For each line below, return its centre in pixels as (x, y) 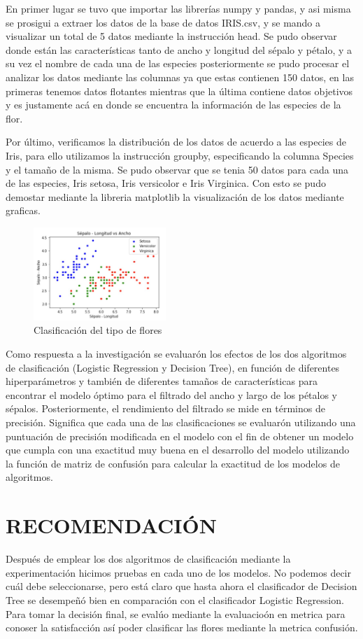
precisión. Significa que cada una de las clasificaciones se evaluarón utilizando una (181, 422)
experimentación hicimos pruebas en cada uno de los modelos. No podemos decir (178, 572)
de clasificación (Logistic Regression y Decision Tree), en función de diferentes (173, 367)
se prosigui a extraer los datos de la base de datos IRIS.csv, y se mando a (163, 22)
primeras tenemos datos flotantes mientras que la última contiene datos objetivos (179, 91)
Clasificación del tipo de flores (98, 330)
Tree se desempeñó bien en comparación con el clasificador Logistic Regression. (175, 599)
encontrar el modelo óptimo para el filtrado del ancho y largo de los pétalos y (172, 394)
